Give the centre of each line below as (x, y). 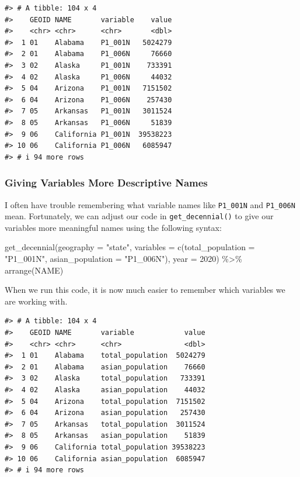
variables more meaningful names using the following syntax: (113, 227)
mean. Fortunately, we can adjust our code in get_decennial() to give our (139, 216)
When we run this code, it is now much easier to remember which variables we (145, 290)
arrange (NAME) (34, 270)
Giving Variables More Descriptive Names (106, 183)
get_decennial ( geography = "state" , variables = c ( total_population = (130, 247)
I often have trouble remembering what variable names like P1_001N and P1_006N (150, 204)
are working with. (36, 301)
